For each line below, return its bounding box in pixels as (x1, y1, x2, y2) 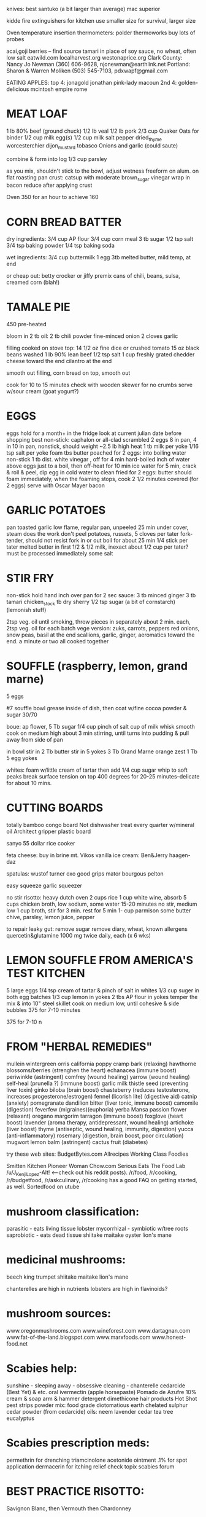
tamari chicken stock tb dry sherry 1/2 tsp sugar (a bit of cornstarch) (6, 598, 176, 607)
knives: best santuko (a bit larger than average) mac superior (6, 6, 161, 12)
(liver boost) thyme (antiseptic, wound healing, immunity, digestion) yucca (6, 1125, 194, 1132)
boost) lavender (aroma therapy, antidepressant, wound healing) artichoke (6, 1118, 194, 1126)
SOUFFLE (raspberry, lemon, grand (6, 659, 188, 673)
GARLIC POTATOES (6, 503, 106, 517)
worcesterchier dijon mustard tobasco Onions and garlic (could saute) (6, 141, 178, 151)
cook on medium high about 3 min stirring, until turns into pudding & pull (6, 729, 189, 737)
